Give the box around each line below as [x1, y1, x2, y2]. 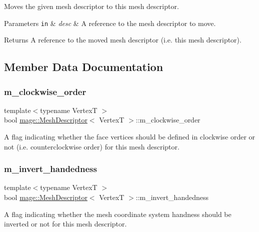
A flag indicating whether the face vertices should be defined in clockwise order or [4, 131, 255, 142]
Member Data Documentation [4, 59, 163, 74]
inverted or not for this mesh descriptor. [4, 218, 127, 229]
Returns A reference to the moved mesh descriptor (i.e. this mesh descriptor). [4, 34, 241, 45]
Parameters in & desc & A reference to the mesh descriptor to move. [4, 17, 216, 28]
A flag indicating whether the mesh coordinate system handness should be [4, 208, 231, 219]
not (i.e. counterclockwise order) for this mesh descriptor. [4, 141, 179, 151]
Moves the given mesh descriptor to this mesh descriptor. [4, 1, 179, 11]
